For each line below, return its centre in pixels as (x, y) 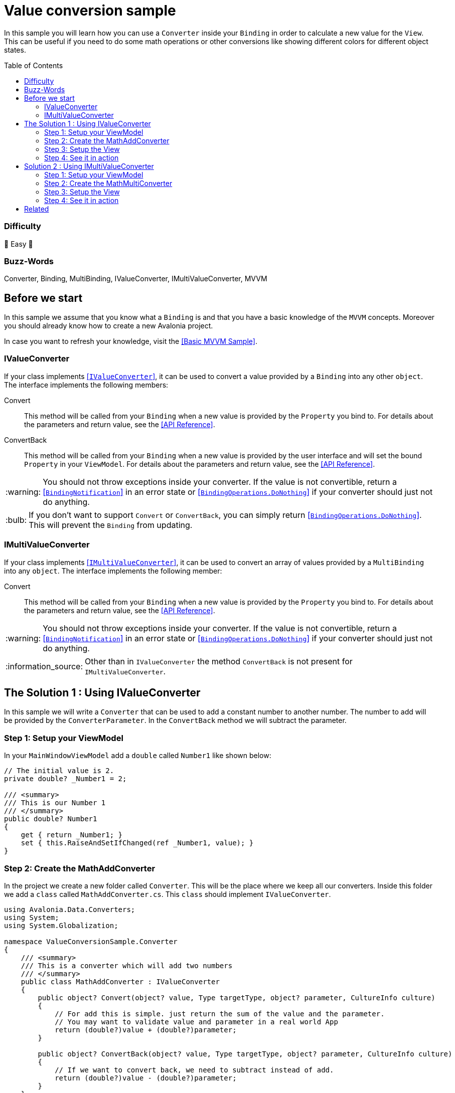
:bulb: (16, 520)
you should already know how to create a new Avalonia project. (109, 326)
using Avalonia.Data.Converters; (70, 909)
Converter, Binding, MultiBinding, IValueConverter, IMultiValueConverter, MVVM (136, 279)
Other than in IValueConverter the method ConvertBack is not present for (219, 661)
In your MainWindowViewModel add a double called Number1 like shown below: (138, 756)
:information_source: (44, 666)
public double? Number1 (51, 819)
